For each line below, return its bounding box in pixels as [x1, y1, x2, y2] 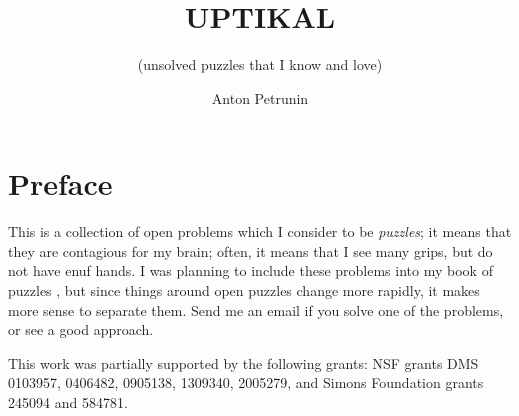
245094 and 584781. [8, 392, 128, 412]
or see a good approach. [8, 319, 154, 340]
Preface [8, 163, 113, 204]
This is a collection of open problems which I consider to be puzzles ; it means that [8, 221, 512, 242]
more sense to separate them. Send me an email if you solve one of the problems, [8, 299, 504, 320]
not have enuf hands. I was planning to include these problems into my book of [8, 260, 493, 281]
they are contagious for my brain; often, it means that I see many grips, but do [8, 240, 493, 261]
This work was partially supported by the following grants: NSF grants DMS [8, 352, 479, 373]
